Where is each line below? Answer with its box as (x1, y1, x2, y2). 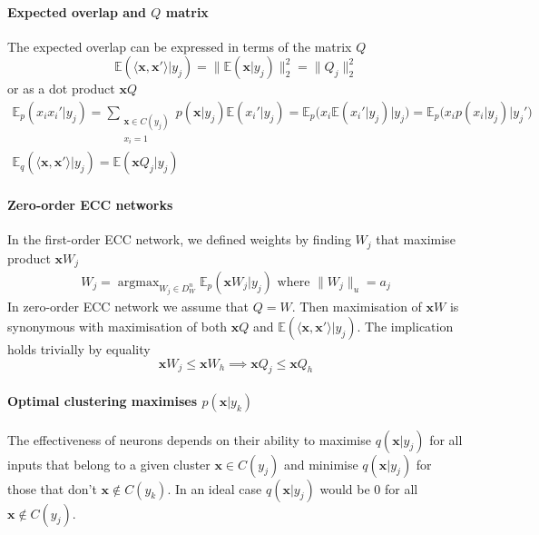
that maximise (376, 230, 456, 249)
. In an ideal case (167, 479, 262, 498)
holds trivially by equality (7, 340, 151, 359)
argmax (117, 276, 160, 290)
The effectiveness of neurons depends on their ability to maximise (7, 430, 371, 449)
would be (319, 479, 370, 498)
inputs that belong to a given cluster (7, 454, 211, 473)
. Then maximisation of (291, 297, 422, 316)
